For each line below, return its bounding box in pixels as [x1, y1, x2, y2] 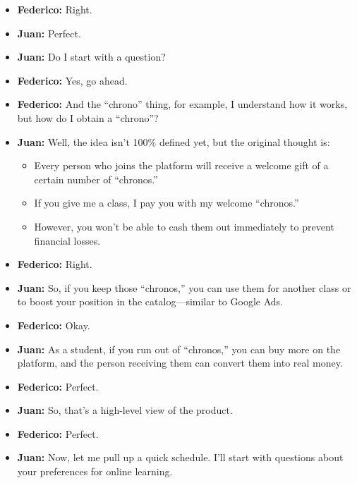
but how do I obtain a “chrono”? [17, 110, 159, 125]
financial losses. [34, 233, 101, 247]
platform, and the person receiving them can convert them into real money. [17, 355, 343, 370]
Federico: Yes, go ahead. [17, 73, 128, 87]
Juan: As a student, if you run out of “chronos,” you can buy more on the [17, 341, 341, 356]
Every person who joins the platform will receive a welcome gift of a [34, 158, 329, 173]
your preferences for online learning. [17, 464, 173, 479]
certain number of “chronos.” [34, 171, 158, 186]
